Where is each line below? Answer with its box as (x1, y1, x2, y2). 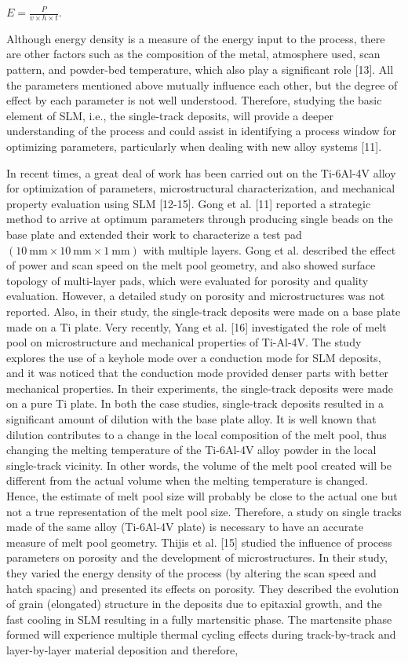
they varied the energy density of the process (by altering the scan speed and (6, 565, 377, 581)
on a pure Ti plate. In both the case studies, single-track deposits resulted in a (6, 395, 384, 412)
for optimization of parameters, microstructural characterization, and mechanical (6, 180, 395, 196)
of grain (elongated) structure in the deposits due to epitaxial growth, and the (6, 595, 382, 612)
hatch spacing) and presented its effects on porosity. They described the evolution (6, 580, 399, 596)
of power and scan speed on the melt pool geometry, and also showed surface (6, 257, 376, 273)
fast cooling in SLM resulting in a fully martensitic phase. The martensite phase (6, 610, 392, 627)
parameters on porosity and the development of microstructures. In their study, (6, 549, 388, 566)
